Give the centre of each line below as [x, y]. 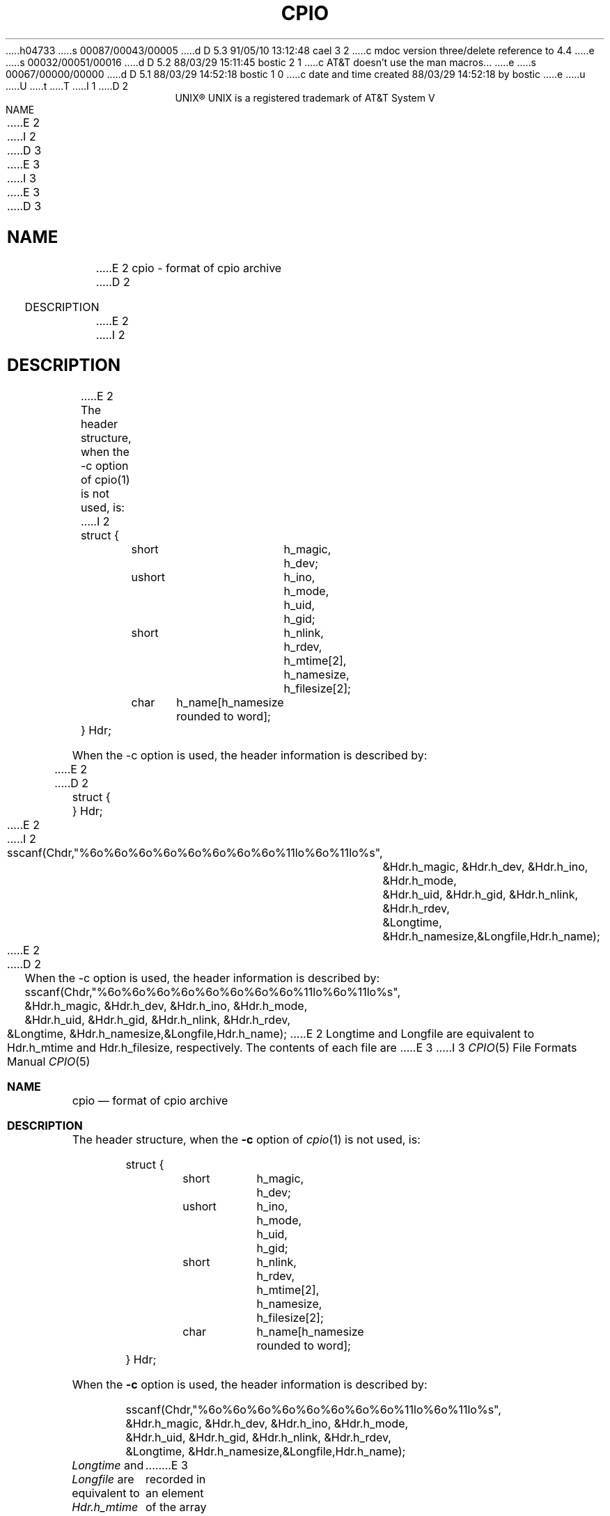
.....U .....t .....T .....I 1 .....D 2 [67, 86]
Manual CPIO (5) [49, 1062]
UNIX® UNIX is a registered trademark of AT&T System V [305, 97]
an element [174, 1493]
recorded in [175, 1479]
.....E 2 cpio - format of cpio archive [189, 268]
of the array [176, 1507]
